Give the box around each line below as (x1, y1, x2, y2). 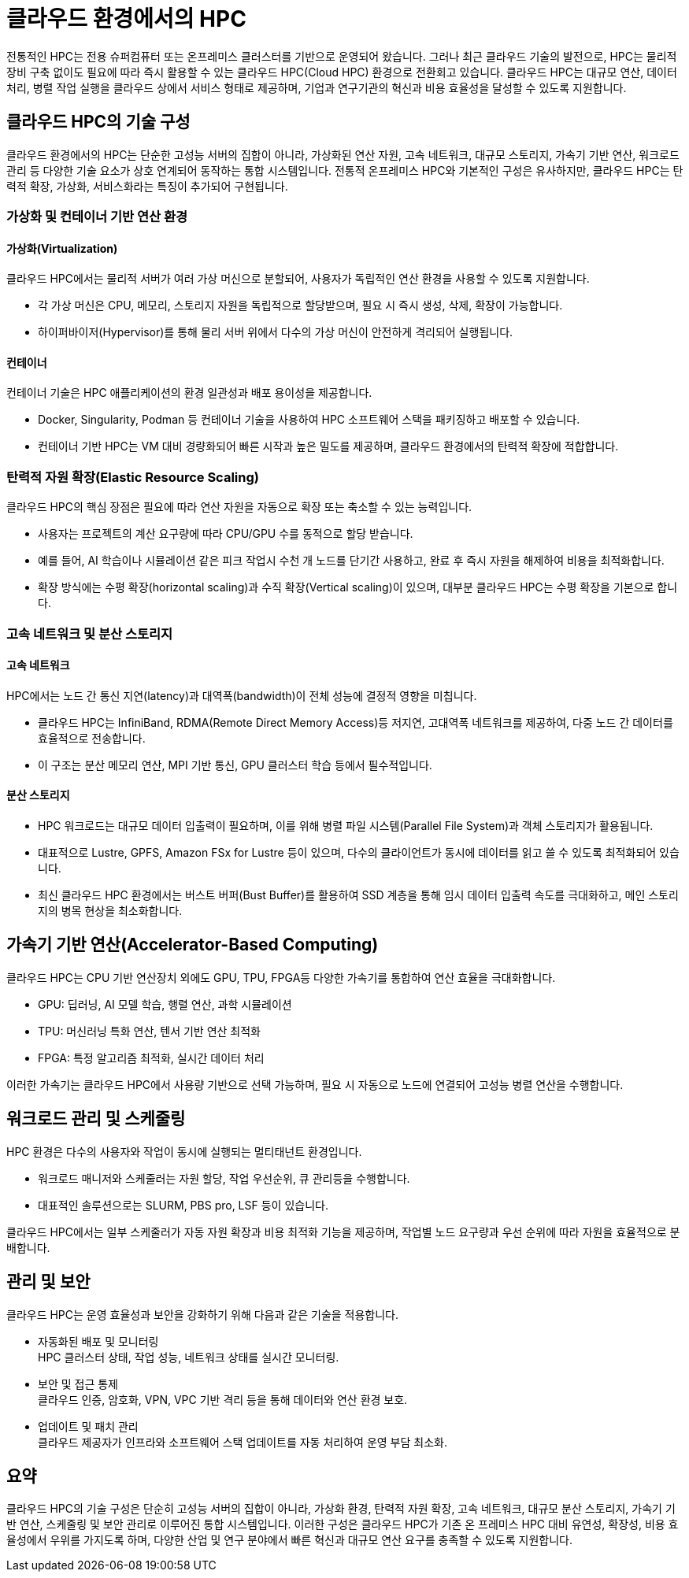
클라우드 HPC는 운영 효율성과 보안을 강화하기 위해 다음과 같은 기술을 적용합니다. (6, 1307, 399, 1321)
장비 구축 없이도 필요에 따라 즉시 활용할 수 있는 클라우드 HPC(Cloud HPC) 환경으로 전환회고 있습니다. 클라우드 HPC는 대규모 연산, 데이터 (6, 65, 677, 79)
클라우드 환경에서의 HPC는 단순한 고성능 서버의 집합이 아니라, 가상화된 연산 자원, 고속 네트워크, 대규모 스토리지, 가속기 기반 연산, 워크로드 (6, 147, 680, 161)
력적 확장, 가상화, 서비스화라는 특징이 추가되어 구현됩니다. (6, 179, 288, 193)
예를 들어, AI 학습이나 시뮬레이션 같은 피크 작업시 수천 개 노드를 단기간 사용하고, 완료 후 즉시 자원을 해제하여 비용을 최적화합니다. (38, 554, 665, 568)
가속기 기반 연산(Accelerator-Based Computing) (6, 935, 379, 955)
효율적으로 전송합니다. (38, 731, 146, 745)
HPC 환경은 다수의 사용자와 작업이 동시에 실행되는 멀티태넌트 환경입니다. (6, 1144, 362, 1158)
